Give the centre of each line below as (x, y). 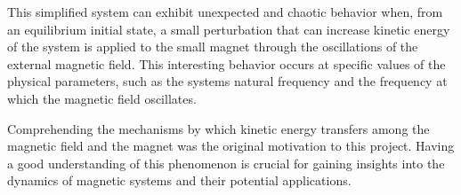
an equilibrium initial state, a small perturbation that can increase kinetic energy (229, 29)
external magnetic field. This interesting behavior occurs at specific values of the (226, 63)
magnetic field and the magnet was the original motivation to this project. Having (231, 146)
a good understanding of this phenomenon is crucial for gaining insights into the (226, 163)
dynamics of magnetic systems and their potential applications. (179, 180)
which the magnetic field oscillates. (102, 98)
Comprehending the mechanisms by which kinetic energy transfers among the (218, 128)
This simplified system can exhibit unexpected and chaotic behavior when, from (225, 12)
